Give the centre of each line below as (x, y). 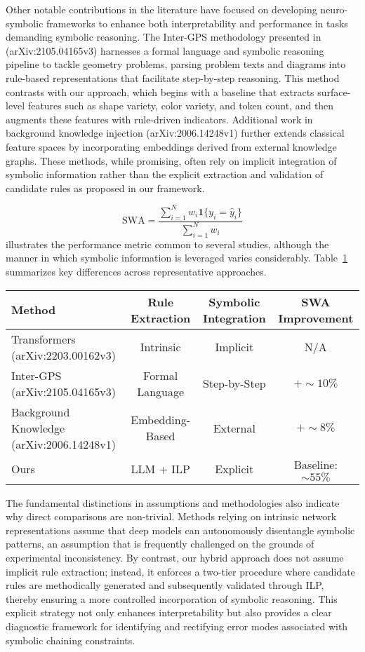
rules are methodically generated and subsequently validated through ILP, (165, 585)
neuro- (334, 9)
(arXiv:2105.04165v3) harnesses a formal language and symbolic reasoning (165, 50)
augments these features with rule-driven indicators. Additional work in (159, 119)
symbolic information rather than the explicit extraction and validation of (165, 174)
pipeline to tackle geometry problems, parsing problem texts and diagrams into (176, 64)
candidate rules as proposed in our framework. (105, 188)
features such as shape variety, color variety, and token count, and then (181, 106)
